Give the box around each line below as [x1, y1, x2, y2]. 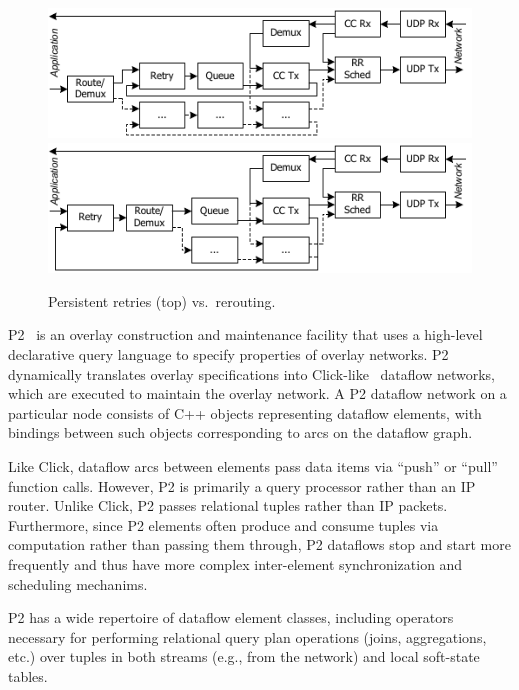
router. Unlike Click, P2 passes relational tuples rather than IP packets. [8, 495, 448, 516]
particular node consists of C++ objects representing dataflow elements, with [8, 402, 482, 423]
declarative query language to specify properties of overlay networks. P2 [8, 344, 449, 364]
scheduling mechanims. [8, 573, 148, 594]
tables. [8, 665, 48, 686]
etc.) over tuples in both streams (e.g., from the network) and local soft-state [8, 646, 480, 667]
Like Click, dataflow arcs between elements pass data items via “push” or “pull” [8, 455, 498, 476]
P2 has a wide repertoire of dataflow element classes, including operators [8, 607, 454, 628]
